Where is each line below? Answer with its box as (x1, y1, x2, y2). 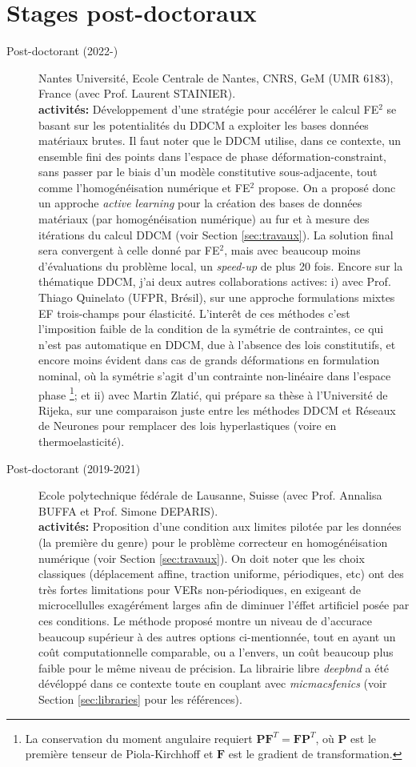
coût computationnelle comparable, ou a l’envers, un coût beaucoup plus (38, 644, 394, 661)
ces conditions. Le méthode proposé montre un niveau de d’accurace (38, 612, 373, 628)
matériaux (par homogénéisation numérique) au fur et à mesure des (38, 211, 370, 227)
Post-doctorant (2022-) (6, 42, 118, 59)
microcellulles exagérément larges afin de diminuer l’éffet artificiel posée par (38, 596, 410, 613)
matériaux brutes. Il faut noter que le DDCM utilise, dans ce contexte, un (38, 132, 402, 149)
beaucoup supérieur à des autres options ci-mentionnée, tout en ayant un (38, 628, 396, 645)
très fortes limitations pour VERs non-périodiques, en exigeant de (38, 580, 362, 597)
